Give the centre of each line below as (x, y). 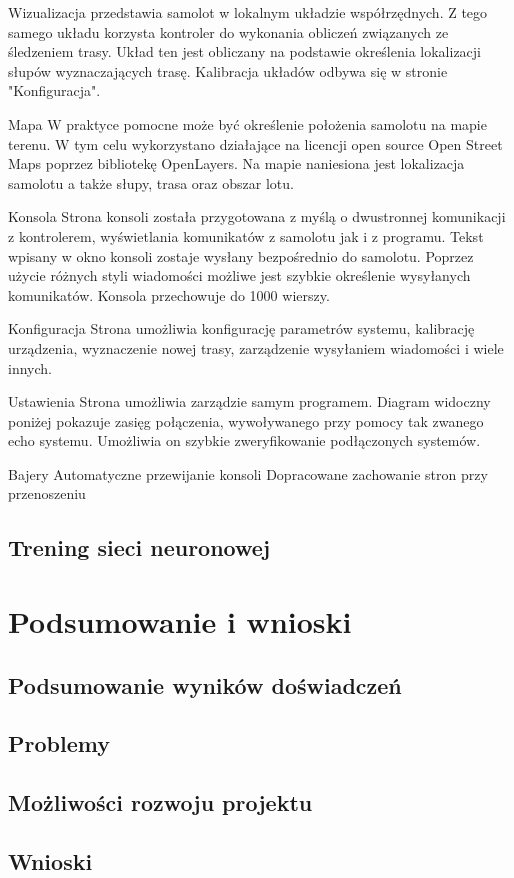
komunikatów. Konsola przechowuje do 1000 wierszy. (169, 294)
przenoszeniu (47, 493)
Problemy (59, 743)
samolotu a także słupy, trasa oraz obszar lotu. (151, 182)
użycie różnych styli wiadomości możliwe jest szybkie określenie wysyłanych (239, 275)
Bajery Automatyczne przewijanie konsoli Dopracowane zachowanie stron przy (248, 473)
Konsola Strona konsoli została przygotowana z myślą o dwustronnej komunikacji (257, 216)
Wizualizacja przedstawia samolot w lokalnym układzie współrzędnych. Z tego (248, 12)
